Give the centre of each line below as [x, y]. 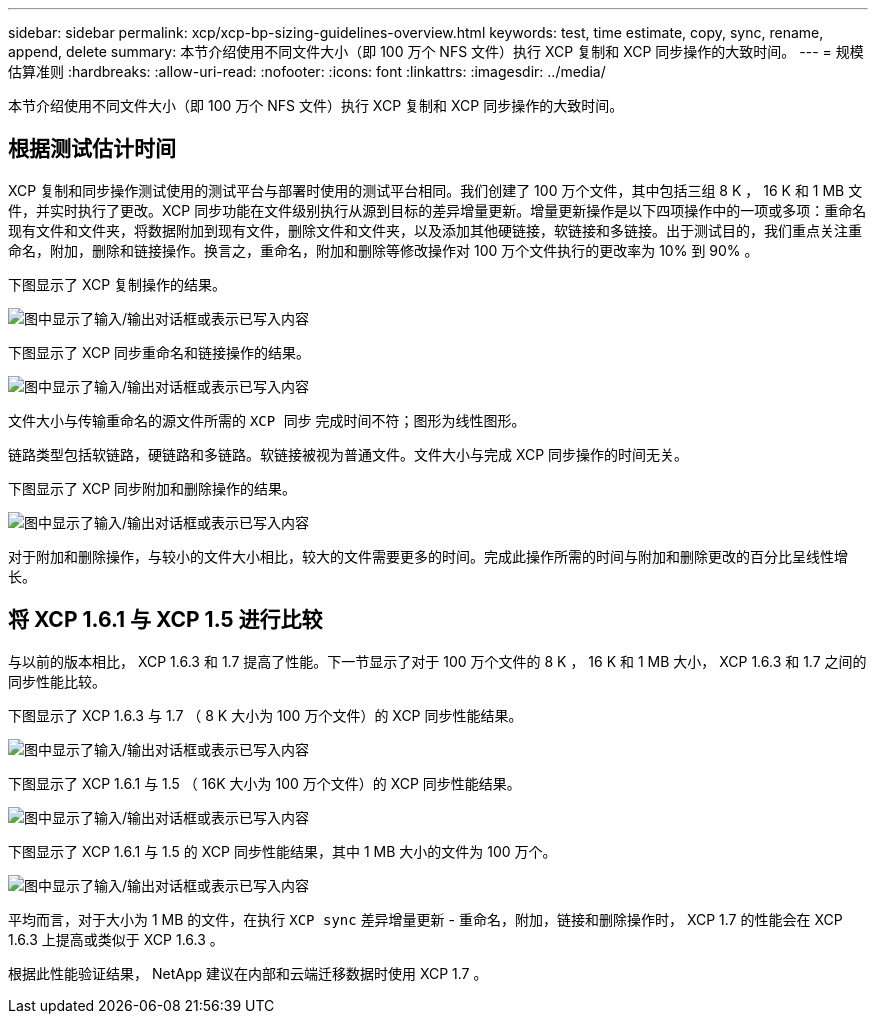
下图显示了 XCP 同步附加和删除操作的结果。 [152, 488]
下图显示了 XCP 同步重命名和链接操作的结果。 [159, 352]
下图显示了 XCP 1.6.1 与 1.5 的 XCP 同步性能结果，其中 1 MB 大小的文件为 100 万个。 [282, 851]
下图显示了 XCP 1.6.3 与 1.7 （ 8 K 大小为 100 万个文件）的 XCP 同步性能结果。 [265, 715]
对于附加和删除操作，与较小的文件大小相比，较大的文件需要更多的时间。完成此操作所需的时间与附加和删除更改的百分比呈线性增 [428, 556]
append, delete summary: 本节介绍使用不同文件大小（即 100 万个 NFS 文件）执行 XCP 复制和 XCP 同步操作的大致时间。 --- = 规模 [436, 51]
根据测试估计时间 [92, 149]
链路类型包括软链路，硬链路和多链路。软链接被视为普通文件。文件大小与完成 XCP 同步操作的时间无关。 [348, 454]
